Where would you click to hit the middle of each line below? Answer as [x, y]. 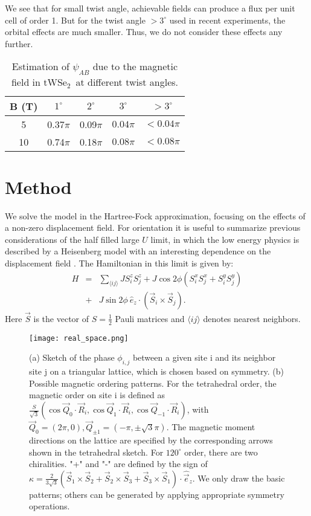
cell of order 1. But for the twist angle [75, 20]
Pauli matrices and [150, 318]
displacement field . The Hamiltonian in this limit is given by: [119, 263]
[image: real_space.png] [79, 338]
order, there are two [221, 452]
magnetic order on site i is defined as [97, 395]
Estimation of [40, 66]
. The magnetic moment [211, 427]
